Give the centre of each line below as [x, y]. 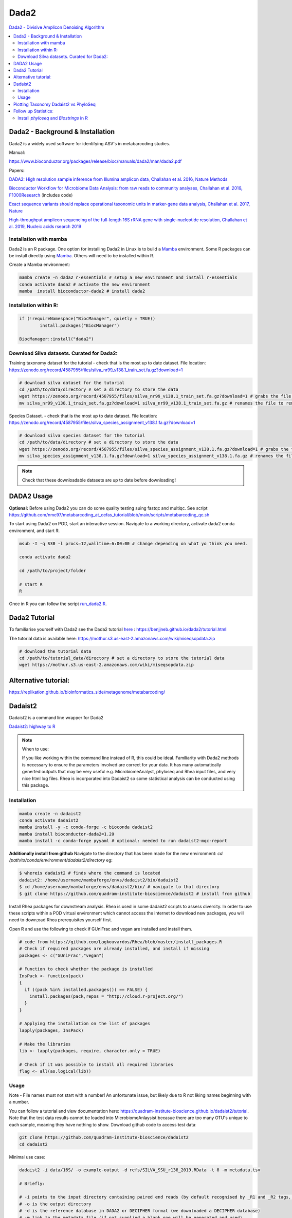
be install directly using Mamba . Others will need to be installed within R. [82, 255]
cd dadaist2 [34, 1144]
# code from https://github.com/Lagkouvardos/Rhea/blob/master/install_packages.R [121, 942]
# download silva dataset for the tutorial [72, 383]
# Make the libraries [45, 1044]
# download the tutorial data [55, 651]
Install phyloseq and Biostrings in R [53, 118]
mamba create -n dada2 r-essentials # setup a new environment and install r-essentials [128, 277]
